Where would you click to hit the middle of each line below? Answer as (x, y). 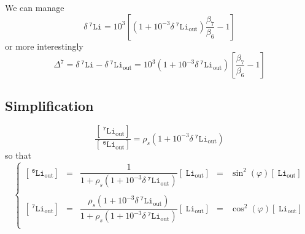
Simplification (49, 105)
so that (18, 155)
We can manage (35, 7)
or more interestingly (44, 46)
